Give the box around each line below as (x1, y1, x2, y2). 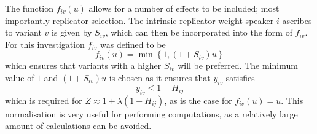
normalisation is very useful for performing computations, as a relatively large (5, 107, 298, 120)
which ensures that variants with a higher (5, 59, 162, 72)
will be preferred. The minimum (178, 59, 298, 72)
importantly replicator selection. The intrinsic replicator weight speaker (5, 14, 274, 26)
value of (5, 71, 34, 84)
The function (5, 2, 53, 14)
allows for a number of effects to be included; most (88, 2, 280, 14)
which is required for (5, 93, 82, 106)
